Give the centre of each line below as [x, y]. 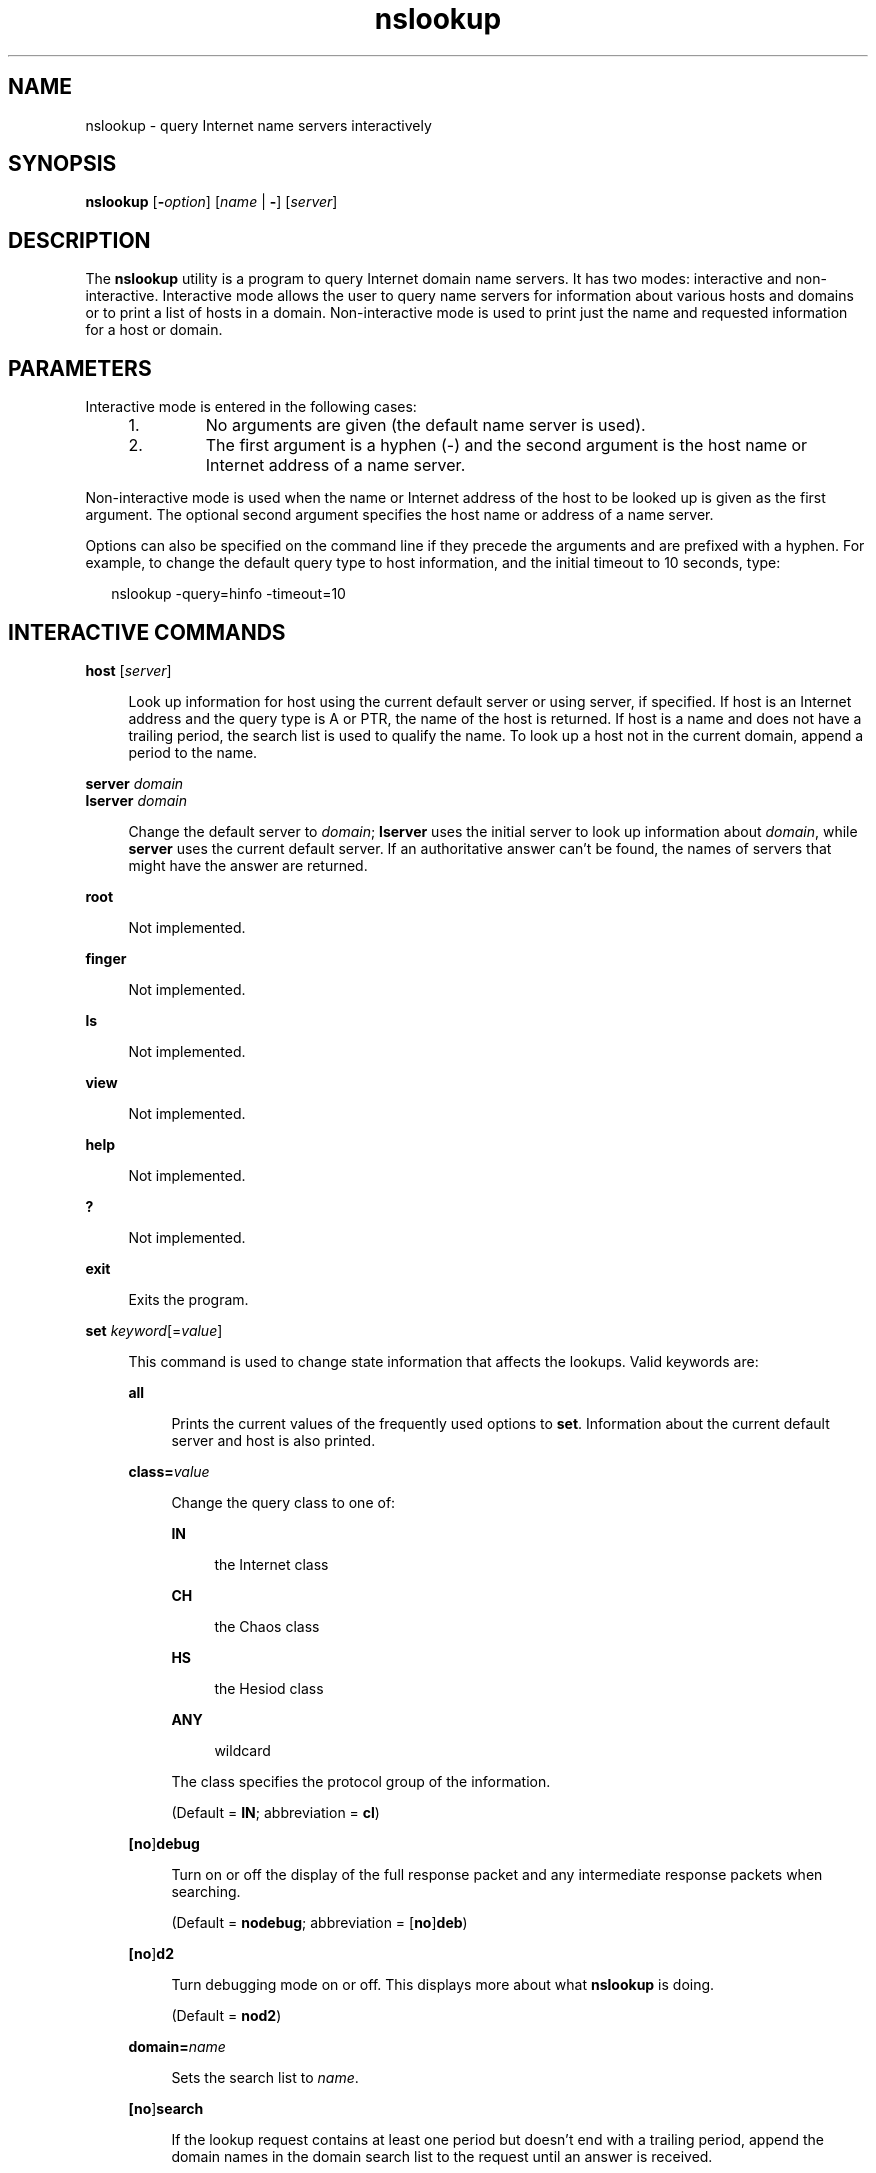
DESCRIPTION [79, 240]
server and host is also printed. [273, 1440]
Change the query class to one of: [283, 1502]
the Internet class [271, 1564]
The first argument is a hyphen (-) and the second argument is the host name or [506, 445]
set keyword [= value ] [154, 1330]
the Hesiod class [269, 1688]
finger [106, 958]
